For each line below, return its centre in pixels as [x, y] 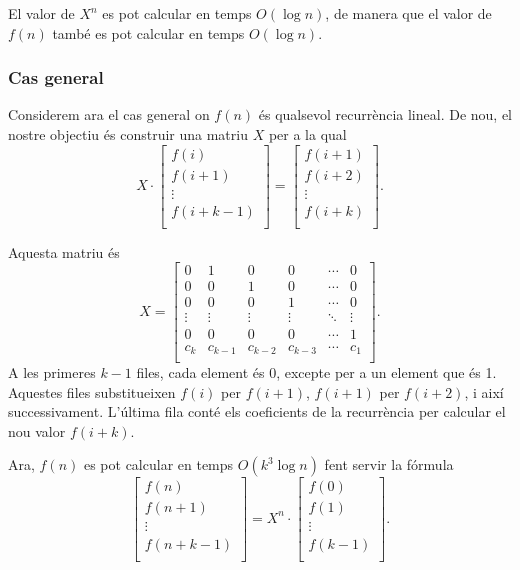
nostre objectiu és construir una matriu [128, 134]
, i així [484, 391]
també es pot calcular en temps [148, 32]
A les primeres [52, 372]
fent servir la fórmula [389, 464]
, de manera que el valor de [408, 13]
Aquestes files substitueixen [92, 391]
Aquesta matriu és [64, 251]
